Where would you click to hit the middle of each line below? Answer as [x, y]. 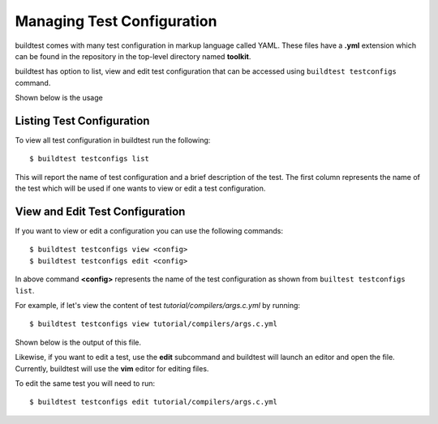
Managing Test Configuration [116, 21]
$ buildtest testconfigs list [90, 159]
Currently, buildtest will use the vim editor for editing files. [112, 368]
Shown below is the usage [59, 98]
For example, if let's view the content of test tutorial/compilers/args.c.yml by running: [157, 306]
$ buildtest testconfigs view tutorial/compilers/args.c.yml [153, 324]
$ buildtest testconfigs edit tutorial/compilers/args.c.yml [153, 402]
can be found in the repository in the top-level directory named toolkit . [133, 56]
